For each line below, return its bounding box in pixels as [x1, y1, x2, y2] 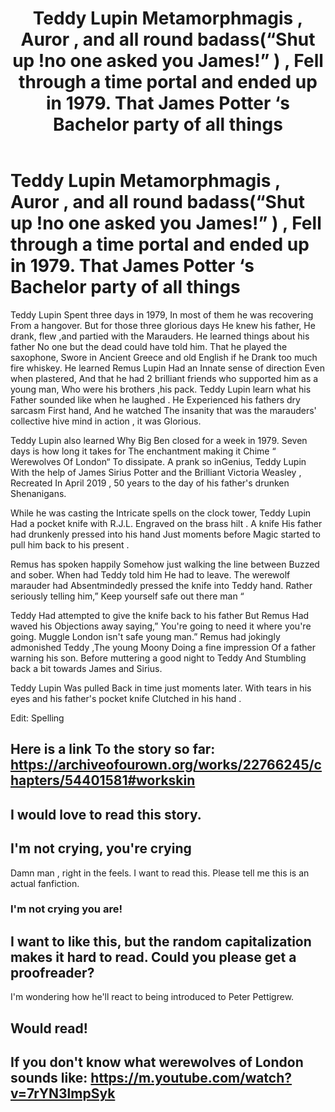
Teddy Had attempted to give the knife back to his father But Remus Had [10, 609, 310, 621]
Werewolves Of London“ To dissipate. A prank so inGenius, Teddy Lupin [10, 455, 307, 467]
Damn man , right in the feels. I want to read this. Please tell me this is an [10, 867, 310, 879]
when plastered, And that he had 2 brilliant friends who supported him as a [10, 372, 319, 384]
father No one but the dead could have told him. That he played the [10, 340, 288, 352]
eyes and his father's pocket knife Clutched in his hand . [10, 692, 242, 704]
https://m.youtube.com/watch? [90, 1070, 293, 1087]
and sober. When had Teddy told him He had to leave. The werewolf [10, 568, 291, 581]
